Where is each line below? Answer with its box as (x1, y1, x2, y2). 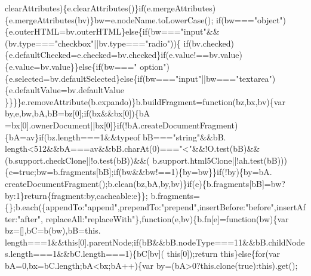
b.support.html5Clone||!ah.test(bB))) (152, 154, 287, 166)
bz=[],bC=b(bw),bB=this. (5, 224, 101, 237)
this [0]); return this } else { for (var (167, 247, 281, 260)
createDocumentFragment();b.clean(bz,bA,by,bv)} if (5, 177, 192, 189)
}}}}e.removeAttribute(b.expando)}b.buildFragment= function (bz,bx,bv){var (5, 95, 285, 108)
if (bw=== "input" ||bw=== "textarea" (137, 72, 272, 84)
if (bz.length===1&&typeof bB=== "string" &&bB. (39, 130, 226, 143)
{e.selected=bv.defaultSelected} (5, 72, 121, 84)
